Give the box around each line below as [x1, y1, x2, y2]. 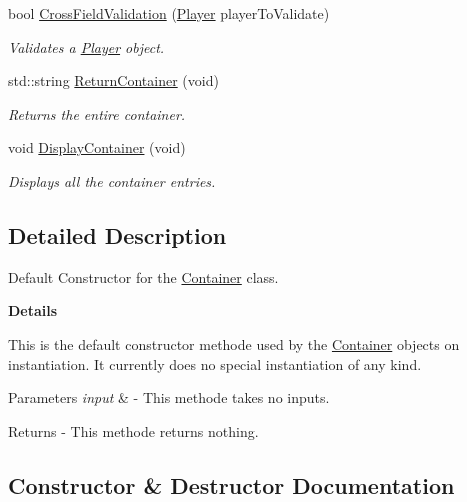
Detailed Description [8, 219, 227, 250]
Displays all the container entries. [8, 170, 216, 191]
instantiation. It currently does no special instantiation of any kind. [8, 353, 422, 374]
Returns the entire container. [8, 103, 186, 124]
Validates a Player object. [8, 36, 165, 57]
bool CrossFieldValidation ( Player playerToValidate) [8, 3, 330, 23]
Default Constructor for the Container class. [8, 266, 279, 287]
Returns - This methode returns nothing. [8, 420, 259, 441]
